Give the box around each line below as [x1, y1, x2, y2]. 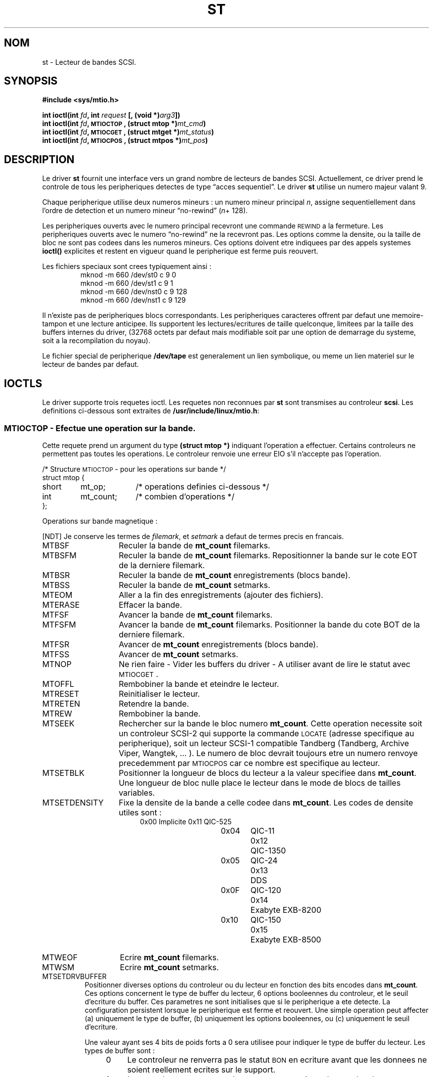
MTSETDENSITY [42, 797, 104, 808]
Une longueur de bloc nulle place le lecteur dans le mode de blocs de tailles [119, 777, 401, 788]
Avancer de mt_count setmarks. [119, 649, 238, 659]
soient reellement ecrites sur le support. [127, 1064, 276, 1075]
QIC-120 [250, 885, 281, 895]
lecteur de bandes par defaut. [42, 360, 139, 369]
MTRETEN [42, 698, 81, 709]
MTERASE [42, 599, 80, 610]
